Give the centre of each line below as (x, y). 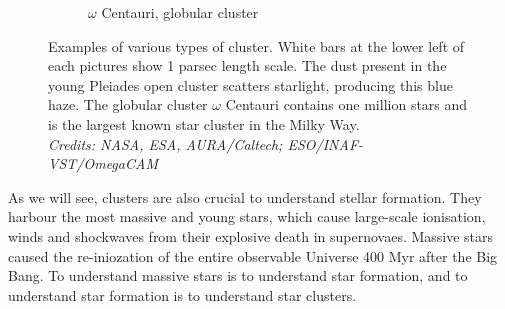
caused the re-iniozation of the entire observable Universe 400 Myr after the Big (253, 255)
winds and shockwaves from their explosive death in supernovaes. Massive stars (251, 235)
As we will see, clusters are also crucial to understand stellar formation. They (245, 196)
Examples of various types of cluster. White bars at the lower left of (256, 45)
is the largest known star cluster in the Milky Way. (204, 123)
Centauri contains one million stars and (346, 104)
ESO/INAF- (325, 143)
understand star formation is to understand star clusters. (182, 294)
